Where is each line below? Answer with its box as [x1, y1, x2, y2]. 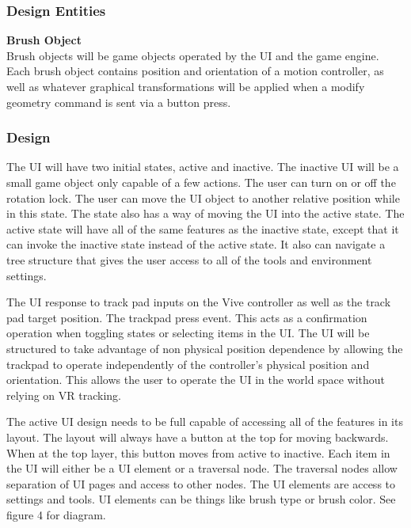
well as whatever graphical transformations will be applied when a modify [6, 78, 365, 94]
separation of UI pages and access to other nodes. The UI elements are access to [6, 475, 396, 492]
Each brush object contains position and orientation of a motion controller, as [6, 63, 384, 79]
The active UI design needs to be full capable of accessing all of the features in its [6, 413, 403, 430]
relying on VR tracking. [6, 386, 121, 403]
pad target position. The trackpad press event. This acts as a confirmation [6, 309, 367, 325]
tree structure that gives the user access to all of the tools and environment [6, 251, 372, 268]
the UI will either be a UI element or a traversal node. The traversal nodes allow [6, 460, 398, 477]
